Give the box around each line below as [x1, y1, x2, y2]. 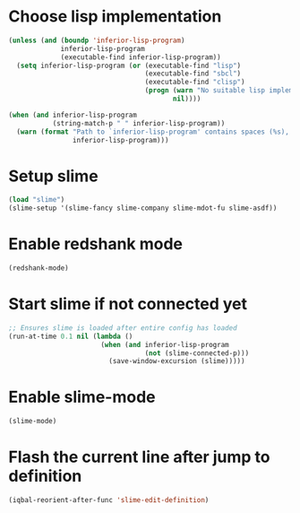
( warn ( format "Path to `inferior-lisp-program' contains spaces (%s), [16, 127, 290, 136]
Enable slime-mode [8, 387, 156, 407]
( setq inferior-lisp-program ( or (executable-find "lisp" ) [16, 61, 242, 70]
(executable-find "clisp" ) [144, 78, 245, 87]
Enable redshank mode [8, 234, 184, 255]
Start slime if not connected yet [8, 294, 248, 315]
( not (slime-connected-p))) [144, 348, 250, 358]
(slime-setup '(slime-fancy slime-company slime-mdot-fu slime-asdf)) [8, 204, 278, 213]
